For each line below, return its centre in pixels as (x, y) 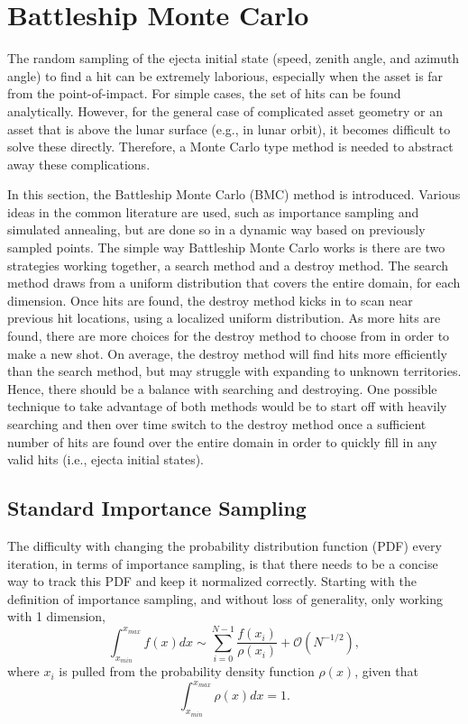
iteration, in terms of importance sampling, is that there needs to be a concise (223, 563)
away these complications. (79, 164)
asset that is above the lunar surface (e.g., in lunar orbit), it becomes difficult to (229, 128)
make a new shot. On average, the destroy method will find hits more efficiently (227, 353)
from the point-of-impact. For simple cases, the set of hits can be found (204, 93)
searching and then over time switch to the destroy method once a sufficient (217, 424)
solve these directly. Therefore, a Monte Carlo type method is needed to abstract (230, 147)
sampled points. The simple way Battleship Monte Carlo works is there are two (226, 247)
